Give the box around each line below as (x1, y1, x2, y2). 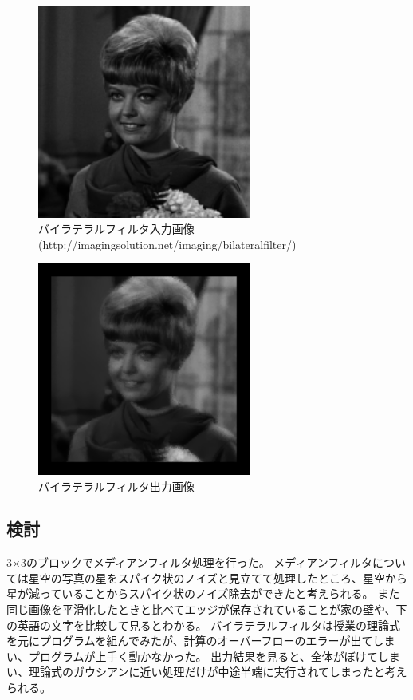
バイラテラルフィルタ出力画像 (38, 477, 195, 494)
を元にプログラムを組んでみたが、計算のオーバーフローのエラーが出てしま (6, 632, 395, 649)
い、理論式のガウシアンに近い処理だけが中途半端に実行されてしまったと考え (6, 663, 407, 680)
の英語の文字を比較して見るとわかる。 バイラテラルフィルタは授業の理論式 (6, 616, 400, 633)
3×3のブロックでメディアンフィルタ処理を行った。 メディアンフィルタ (6, 554, 373, 571)
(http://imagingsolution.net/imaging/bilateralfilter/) (38, 235, 297, 252)
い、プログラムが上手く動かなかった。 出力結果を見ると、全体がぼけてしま (6, 647, 400, 664)
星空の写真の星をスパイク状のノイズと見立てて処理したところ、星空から (28, 569, 408, 586)
